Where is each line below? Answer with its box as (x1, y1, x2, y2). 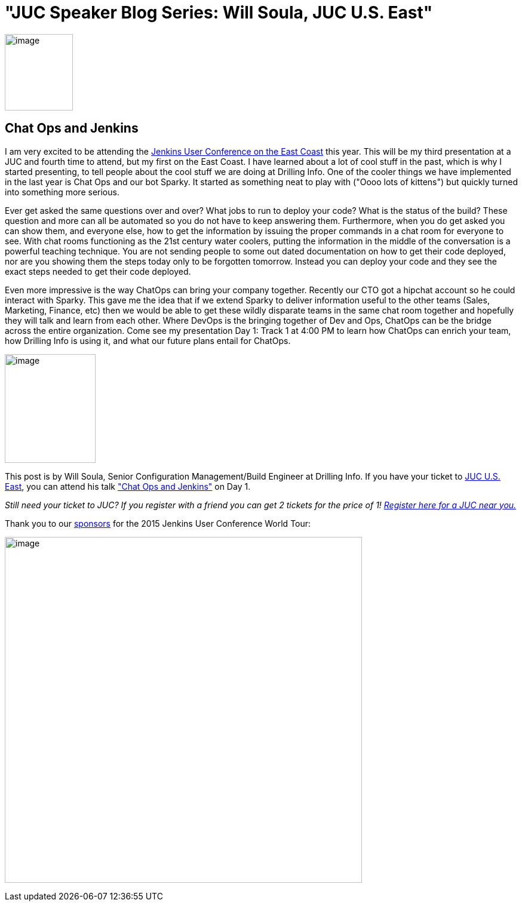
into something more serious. (5, 186, 119, 197)
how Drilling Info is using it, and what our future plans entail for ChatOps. (5, 335, 291, 346)
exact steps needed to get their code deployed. (5, 266, 191, 277)
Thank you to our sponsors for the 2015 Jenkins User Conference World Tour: (5, 518, 311, 529)
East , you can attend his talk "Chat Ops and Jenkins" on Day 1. (5, 481, 251, 492)
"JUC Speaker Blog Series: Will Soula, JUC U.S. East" (5, 2, 433, 23)
